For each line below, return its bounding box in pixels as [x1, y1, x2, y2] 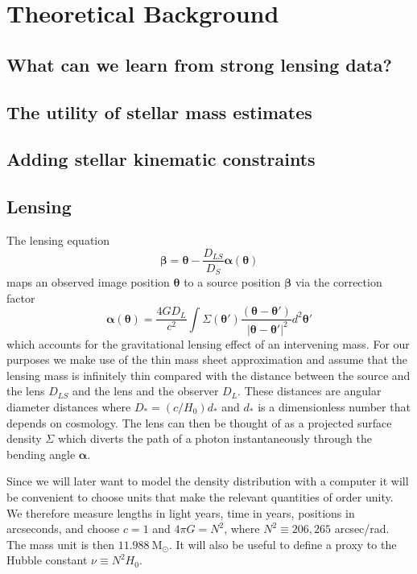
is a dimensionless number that [258, 398, 411, 415]
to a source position [184, 274, 281, 291]
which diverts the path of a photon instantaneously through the [57, 430, 372, 447]
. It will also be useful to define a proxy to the [168, 535, 397, 552]
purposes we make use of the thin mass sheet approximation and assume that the [6, 351, 408, 368]
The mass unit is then [6, 535, 114, 552]
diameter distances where [6, 398, 131, 415]
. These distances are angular [237, 382, 382, 399]
